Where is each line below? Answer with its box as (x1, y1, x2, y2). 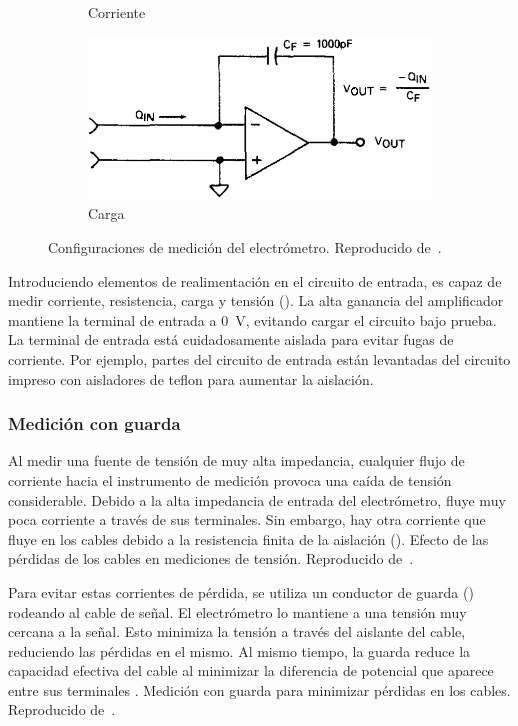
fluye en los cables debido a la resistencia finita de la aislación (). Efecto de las (8, 528, 489, 549)
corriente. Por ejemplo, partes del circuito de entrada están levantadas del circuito (8, 348, 511, 369)
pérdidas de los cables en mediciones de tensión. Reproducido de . (8, 548, 414, 569)
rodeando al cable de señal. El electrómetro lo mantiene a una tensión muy (8, 601, 467, 622)
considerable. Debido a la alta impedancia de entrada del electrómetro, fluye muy (8, 489, 506, 510)
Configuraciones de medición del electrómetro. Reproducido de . (48, 236, 442, 257)
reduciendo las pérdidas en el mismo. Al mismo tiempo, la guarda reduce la (8, 640, 471, 661)
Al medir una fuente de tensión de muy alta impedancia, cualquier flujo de (8, 450, 465, 471)
